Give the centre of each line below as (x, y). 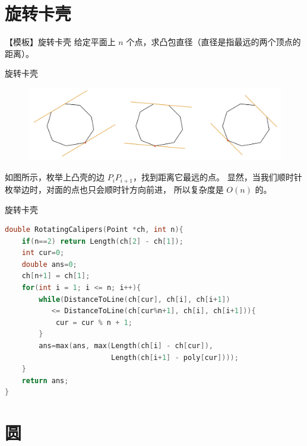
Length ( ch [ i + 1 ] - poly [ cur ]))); (175, 357)
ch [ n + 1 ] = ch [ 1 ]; (56, 276)
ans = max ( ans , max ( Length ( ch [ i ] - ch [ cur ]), (126, 346)
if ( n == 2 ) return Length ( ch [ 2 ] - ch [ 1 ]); (102, 241)
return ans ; (45, 380)
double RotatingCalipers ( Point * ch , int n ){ (94, 230)
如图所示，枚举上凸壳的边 (55, 177)
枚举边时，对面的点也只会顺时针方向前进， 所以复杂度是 (114, 189)
